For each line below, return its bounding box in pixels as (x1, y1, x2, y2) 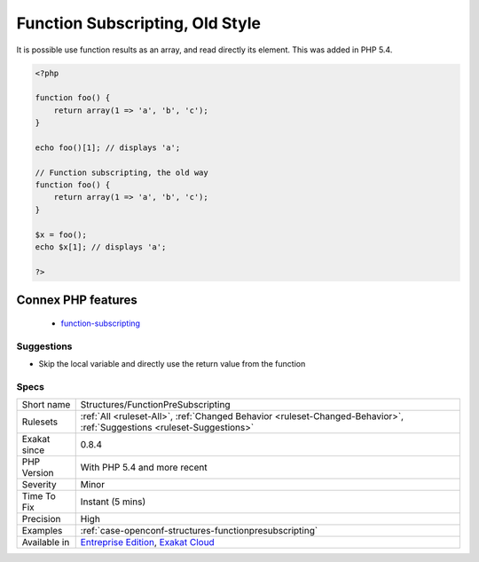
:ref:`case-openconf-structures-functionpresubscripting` (80, 525, 318, 537)
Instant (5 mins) (80, 495, 146, 508)
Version (21, 467, 54, 479)
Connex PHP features (16, 293, 137, 308)
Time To (21, 490, 57, 503)
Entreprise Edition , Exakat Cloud (80, 536, 215, 549)
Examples (21, 525, 63, 537)
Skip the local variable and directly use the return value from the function (38, 358, 306, 368)
